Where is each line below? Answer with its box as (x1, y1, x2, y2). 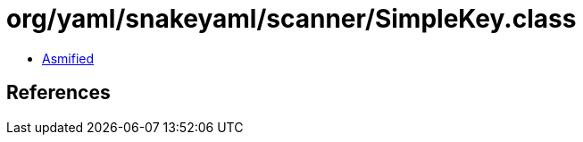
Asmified (42, 50, 95, 66)
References (6, 81, 111, 104)
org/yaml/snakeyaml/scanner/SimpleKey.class (6, 4, 577, 34)
